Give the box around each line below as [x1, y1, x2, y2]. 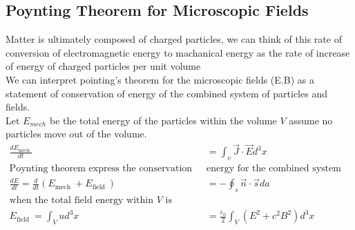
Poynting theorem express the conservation [9, 164, 193, 174]
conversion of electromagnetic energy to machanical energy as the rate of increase [6, 45, 350, 59]
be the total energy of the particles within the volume [49, 113, 277, 127]
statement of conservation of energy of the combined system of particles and [6, 86, 327, 100]
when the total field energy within [9, 195, 154, 206]
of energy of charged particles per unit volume [6, 59, 201, 73]
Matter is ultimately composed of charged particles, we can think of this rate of [6, 32, 342, 46]
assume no [289, 113, 333, 127]
